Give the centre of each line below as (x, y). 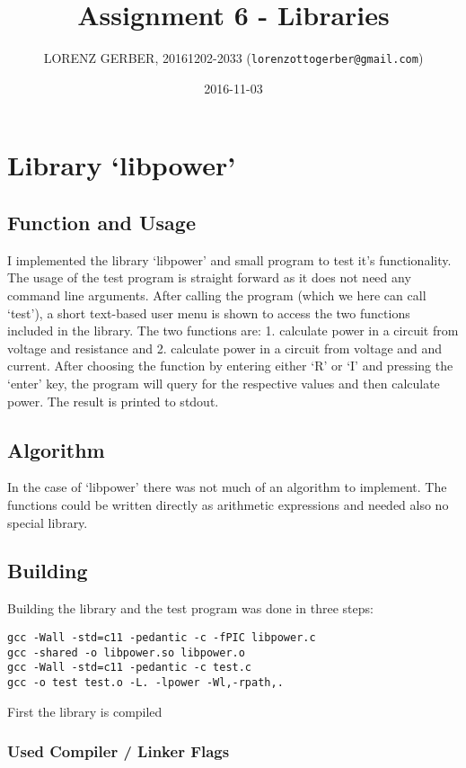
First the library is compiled (85, 711)
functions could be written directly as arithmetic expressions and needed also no (228, 504)
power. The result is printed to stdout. (113, 401)
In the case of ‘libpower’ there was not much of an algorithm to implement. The (227, 487)
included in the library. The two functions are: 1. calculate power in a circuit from (233, 330)
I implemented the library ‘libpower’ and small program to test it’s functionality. (229, 259)
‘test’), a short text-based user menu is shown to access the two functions (209, 313)
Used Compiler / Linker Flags (119, 751)
